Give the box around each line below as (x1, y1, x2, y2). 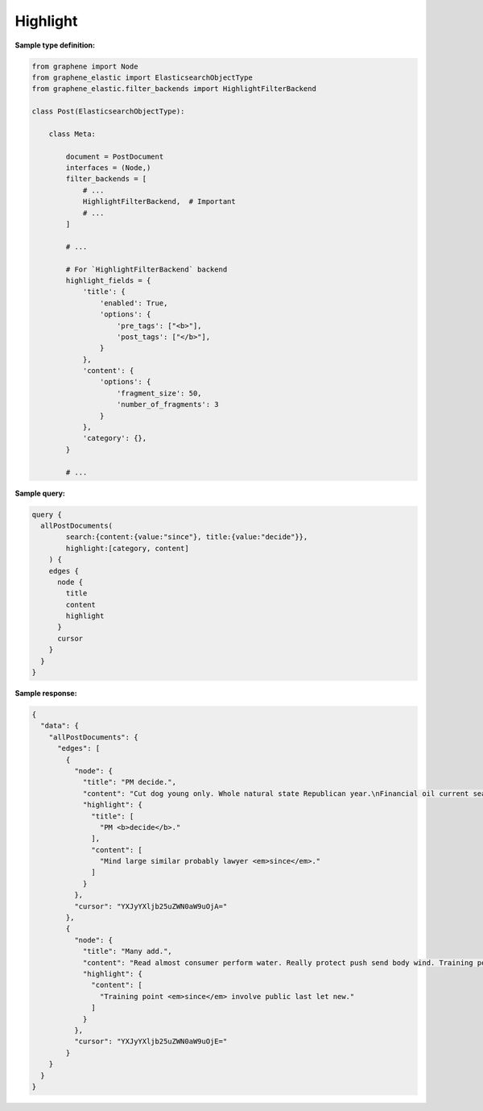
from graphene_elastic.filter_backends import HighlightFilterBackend (31, 85, 317, 93)
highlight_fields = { (65, 276, 151, 285)
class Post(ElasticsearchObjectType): (31, 107, 185, 116)
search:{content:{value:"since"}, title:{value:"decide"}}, (65, 533, 308, 541)
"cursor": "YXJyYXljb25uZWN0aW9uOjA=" (73, 902, 228, 910)
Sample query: (14, 488, 66, 498)
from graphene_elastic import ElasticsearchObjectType (31, 73, 253, 82)
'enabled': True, (99, 298, 168, 308)
